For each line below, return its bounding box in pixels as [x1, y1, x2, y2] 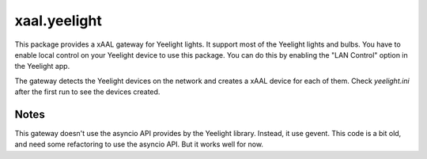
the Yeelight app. [14, 62, 70, 71]
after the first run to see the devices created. [14, 87, 161, 97]
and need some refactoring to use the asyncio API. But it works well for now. [14, 139, 264, 150]
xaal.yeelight [14, 12, 102, 29]
